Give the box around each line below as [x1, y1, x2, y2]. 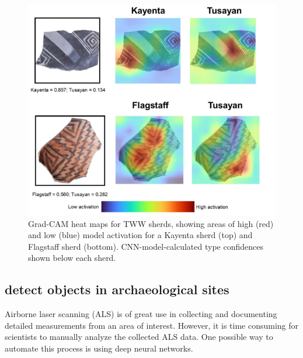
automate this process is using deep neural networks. [5, 342, 193, 354]
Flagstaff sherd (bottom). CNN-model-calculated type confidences [28, 240, 263, 252]
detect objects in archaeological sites [5, 280, 229, 298]
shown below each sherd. [28, 252, 116, 264]
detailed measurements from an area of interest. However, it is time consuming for [5, 319, 299, 331]
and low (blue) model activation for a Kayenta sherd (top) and [28, 229, 253, 241]
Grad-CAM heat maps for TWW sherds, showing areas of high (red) [28, 217, 274, 229]
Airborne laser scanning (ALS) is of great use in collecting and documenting [5, 308, 277, 320]
